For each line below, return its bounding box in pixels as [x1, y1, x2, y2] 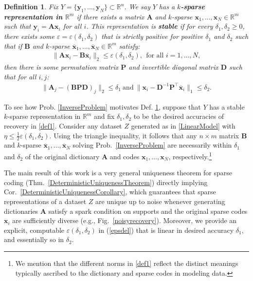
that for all [4, 71, 36, 81]
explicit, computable [4, 225, 65, 235]
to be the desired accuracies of [133, 111, 224, 121]
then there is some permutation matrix [4, 62, 119, 72]
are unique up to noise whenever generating [95, 196, 225, 206]
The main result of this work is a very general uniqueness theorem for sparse [4, 168, 232, 178]
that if [4, 40, 22, 51]
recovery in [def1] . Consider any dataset [4, 120, 122, 131]
